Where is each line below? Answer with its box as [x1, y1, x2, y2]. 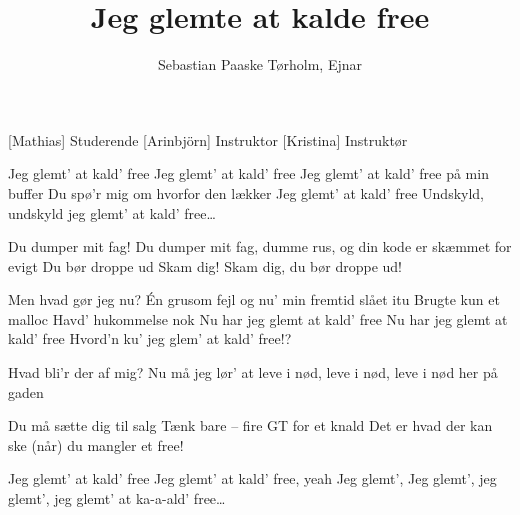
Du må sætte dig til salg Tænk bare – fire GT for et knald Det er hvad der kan [8, 415, 493, 436]
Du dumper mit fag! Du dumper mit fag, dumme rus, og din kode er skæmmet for [8, 236, 512, 257]
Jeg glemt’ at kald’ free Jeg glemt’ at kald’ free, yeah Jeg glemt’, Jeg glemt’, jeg [8, 468, 497, 489]
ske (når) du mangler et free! [8, 434, 184, 455]
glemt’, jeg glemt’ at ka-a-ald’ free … [8, 488, 226, 509]
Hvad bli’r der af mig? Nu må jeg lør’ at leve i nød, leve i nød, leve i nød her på [8, 362, 498, 383]
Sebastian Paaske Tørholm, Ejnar [157, 54, 363, 75]
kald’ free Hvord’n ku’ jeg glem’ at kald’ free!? [8, 328, 292, 349]
